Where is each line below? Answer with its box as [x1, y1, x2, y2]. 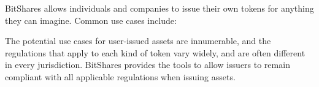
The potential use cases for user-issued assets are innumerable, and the [5, 34, 271, 47]
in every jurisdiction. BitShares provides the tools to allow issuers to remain [5, 58, 290, 71]
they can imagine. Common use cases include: [5, 13, 177, 26]
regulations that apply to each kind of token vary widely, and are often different [5, 46, 306, 59]
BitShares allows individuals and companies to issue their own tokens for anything [5, 2, 314, 14]
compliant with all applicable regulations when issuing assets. [5, 70, 236, 83]
